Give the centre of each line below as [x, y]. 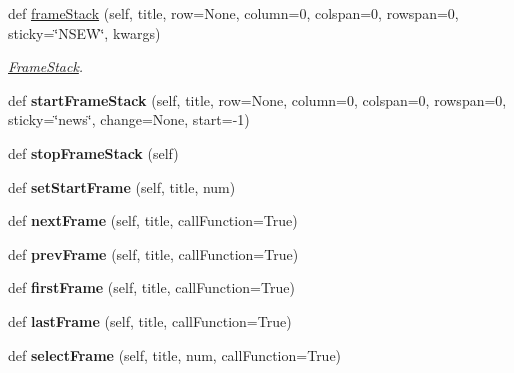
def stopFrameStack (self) [93, 152]
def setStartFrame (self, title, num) [122, 186]
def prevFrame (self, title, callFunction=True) [153, 253]
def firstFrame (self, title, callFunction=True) [151, 287]
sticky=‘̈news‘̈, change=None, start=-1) [129, 119]
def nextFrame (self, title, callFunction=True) [153, 220]
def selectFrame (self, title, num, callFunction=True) [175, 354]
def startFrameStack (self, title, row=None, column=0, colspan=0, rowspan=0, [257, 99]
